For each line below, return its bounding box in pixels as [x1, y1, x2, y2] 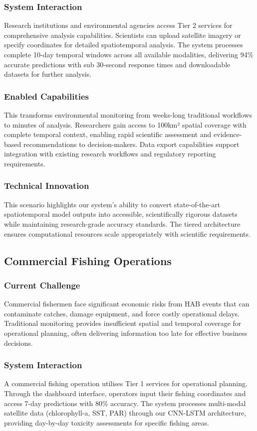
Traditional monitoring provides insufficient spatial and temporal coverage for [4, 318, 242, 328]
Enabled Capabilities [4, 90, 89, 102]
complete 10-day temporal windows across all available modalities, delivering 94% [4, 49, 254, 59]
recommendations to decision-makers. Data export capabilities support [23, 139, 240, 149]
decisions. [4, 337, 33, 348]
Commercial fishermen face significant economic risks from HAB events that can [4, 298, 250, 309]
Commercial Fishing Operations [4, 253, 172, 268]
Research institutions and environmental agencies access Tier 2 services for [4, 20, 233, 30]
